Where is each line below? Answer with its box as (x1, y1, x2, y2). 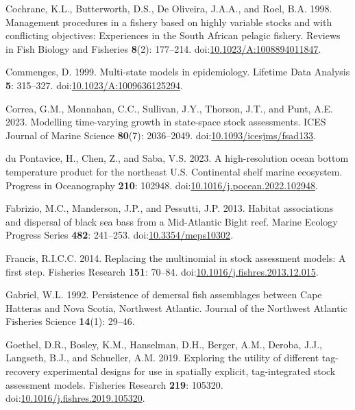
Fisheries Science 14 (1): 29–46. (5, 314, 135, 328)
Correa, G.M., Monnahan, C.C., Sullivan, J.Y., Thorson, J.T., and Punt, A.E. (5, 101, 333, 115)
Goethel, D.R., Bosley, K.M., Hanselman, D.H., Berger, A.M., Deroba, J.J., (5, 337, 323, 351)
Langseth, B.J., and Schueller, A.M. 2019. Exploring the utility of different (5, 350, 319, 365)
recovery (5, 364, 40, 378)
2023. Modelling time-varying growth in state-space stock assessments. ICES (5, 114, 326, 129)
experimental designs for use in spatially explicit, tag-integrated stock (43, 364, 336, 378)
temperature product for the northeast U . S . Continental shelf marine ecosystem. (5, 164, 343, 178)
